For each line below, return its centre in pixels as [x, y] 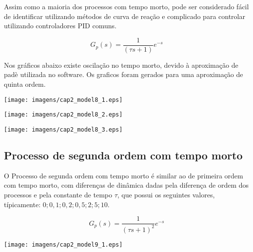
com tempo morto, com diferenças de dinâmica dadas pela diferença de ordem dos [126, 185]
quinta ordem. [25, 84]
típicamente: [22, 204]
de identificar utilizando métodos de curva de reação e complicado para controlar [125, 16]
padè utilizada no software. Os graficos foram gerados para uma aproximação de [124, 74]
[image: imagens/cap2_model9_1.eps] [63, 244]
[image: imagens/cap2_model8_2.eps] [63, 115]
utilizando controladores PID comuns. [60, 26]
